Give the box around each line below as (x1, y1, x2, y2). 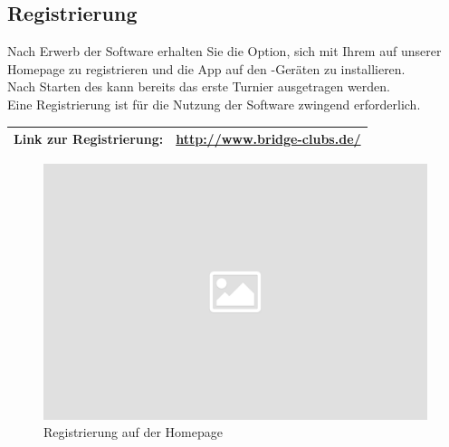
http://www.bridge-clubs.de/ (176, 129, 361, 148)
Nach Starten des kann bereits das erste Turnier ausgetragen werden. (7, 77, 390, 96)
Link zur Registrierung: (14, 129, 164, 148)
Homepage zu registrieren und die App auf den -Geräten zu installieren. (7, 59, 406, 78)
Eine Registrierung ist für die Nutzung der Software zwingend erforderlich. (7, 94, 421, 113)
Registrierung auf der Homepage (43, 423, 223, 442)
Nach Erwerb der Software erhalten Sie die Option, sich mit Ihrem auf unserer (7, 42, 442, 61)
